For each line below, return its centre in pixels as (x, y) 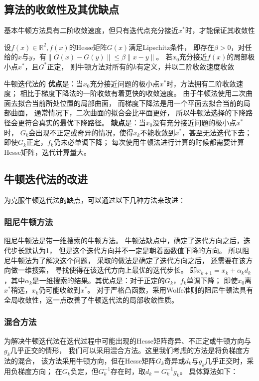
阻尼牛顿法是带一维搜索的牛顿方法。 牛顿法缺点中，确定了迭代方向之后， (124, 240)
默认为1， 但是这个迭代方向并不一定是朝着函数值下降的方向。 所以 (133, 250)
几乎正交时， (226, 360)
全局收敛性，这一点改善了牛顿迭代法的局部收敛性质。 (91, 299)
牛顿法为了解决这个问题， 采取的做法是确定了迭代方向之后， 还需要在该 (128, 260)
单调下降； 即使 (212, 280)
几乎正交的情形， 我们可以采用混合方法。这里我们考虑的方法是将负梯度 (127, 350)
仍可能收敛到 (60, 290)
